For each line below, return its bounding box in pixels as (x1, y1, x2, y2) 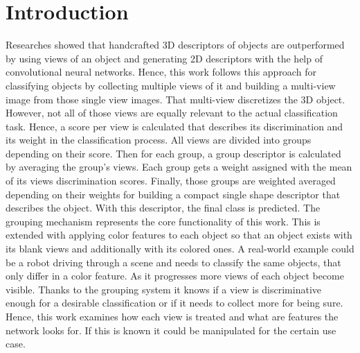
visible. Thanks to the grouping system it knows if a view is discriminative (6, 282, 321, 296)
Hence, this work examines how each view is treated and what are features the (6, 309, 339, 323)
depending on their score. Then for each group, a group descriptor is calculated (6, 146, 341, 160)
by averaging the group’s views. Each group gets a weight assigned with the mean (6, 160, 352, 174)
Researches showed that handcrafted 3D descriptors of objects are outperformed (6, 37, 345, 52)
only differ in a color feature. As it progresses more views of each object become (6, 268, 344, 283)
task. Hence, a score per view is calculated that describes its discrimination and (6, 119, 343, 133)
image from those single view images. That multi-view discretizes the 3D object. (6, 92, 345, 106)
